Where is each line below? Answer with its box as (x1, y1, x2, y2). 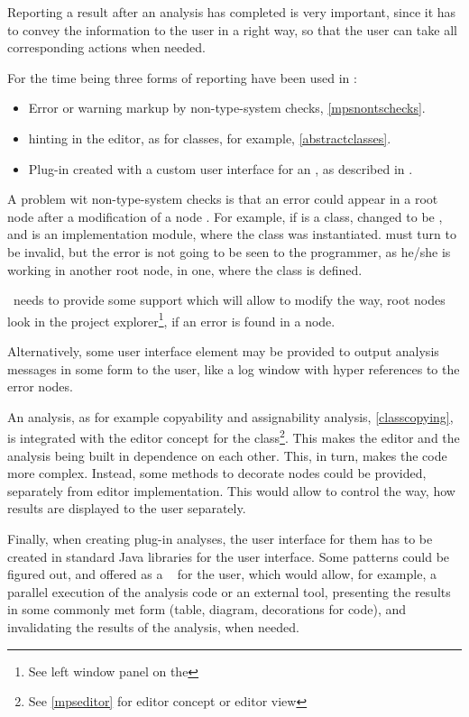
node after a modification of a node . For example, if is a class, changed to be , (7, 207, 443, 225)
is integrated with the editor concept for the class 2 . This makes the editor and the (7, 426, 460, 446)
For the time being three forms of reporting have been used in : (7, 68, 357, 87)
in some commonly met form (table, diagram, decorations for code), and (7, 600, 407, 619)
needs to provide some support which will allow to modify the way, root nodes (13, 290, 446, 309)
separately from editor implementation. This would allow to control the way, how (7, 481, 455, 500)
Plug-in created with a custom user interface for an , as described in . (28, 159, 413, 178)
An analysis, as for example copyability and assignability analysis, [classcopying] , (7, 407, 454, 426)
